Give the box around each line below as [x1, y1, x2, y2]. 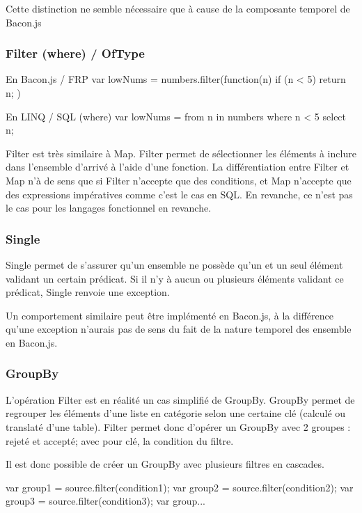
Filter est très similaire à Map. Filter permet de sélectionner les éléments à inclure [6, 145, 356, 160]
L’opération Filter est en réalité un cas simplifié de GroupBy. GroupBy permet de [6, 392, 355, 407]
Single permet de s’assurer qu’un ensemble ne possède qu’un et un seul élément [6, 257, 343, 271]
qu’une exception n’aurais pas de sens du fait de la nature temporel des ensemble [6, 322, 352, 336]
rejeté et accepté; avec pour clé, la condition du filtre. [6, 433, 234, 448]
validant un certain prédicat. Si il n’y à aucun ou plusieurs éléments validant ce [6, 271, 344, 285]
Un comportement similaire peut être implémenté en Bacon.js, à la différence [6, 308, 334, 322]
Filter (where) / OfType [6, 45, 145, 62]
